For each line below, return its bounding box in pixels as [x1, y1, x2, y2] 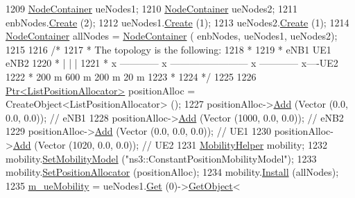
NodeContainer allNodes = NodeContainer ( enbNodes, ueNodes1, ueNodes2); [6, 28, 338, 43]
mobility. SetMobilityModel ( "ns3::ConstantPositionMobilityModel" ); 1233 [6, 151, 317, 165]
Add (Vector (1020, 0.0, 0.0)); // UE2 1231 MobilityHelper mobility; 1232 [12, 137, 327, 151]
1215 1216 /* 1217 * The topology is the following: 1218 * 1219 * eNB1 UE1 [6, 42, 331, 56]
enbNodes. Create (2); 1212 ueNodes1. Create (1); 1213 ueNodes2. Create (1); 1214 [6, 15, 349, 29]
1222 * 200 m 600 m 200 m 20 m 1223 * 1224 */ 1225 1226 [6, 69, 257, 83]
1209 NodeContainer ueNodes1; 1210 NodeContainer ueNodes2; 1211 [6, 1, 298, 15]
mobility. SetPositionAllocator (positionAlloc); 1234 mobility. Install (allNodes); [6, 165, 339, 179]
